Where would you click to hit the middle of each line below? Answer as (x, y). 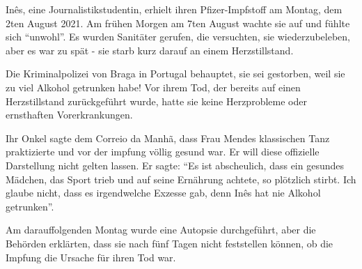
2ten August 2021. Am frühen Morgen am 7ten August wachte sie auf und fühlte (178, 23)
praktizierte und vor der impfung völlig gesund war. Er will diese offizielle (163, 152)
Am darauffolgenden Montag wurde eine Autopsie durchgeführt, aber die (161, 230)
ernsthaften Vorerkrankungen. (69, 115)
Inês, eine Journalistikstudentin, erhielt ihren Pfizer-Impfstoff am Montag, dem (174, 9)
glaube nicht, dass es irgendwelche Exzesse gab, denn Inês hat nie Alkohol (163, 193)
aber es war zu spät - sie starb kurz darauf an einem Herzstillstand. (150, 50)
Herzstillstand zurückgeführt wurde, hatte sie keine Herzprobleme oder (156, 101)
